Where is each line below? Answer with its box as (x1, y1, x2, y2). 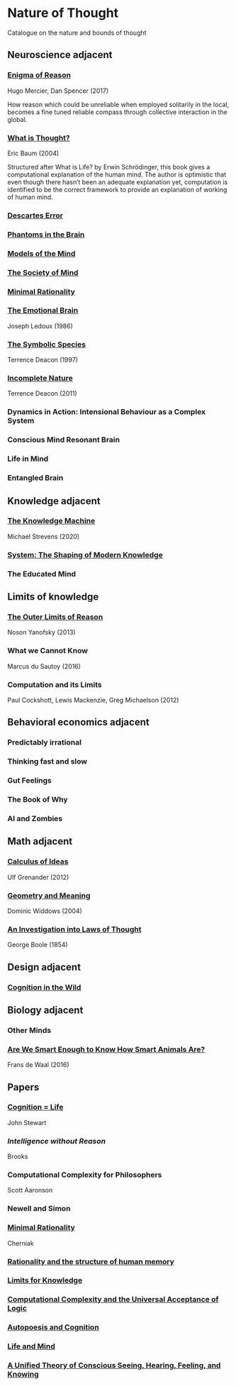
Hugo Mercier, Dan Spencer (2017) (7, 86, 109, 95)
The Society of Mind (7, 267, 79, 277)
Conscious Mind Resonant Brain (7, 435, 120, 445)
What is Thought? (7, 133, 70, 142)
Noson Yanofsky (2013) (7, 628, 76, 637)
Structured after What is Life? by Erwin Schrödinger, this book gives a (7, 162, 210, 171)
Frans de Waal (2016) (7, 1061, 69, 1069)
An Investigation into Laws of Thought (7, 924, 142, 934)
